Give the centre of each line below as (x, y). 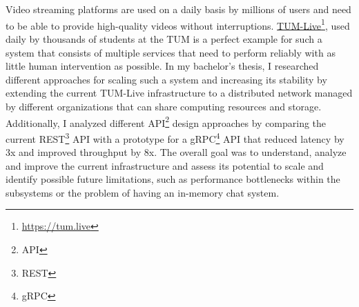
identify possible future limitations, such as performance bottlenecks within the (173, 179)
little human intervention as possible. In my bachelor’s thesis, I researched (162, 66)
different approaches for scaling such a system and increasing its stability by (166, 79)
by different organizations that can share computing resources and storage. (164, 106)
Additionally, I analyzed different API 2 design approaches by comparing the (166, 121)
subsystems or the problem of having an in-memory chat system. (143, 192)
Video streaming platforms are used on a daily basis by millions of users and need (178, 9)
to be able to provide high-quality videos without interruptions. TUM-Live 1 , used (178, 24)
